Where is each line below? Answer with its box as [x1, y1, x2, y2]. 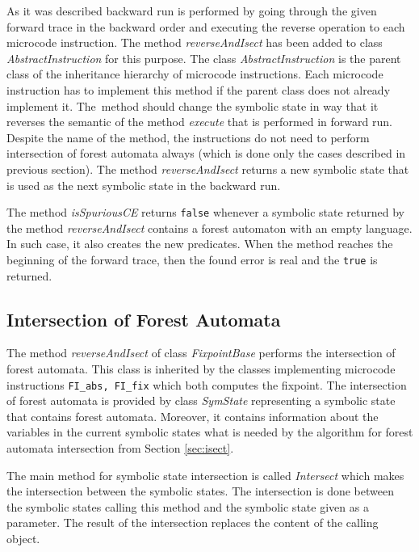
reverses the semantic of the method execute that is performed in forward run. [6, 113, 392, 130]
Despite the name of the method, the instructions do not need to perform [6, 129, 370, 145]
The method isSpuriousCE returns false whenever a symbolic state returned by [6, 204, 405, 221]
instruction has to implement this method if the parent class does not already [6, 81, 391, 98]
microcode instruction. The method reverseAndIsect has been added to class [6, 34, 383, 51]
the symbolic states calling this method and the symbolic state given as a [6, 498, 369, 515]
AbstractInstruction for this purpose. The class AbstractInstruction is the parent [6, 49, 401, 66]
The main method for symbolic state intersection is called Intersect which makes [6, 466, 404, 483]
